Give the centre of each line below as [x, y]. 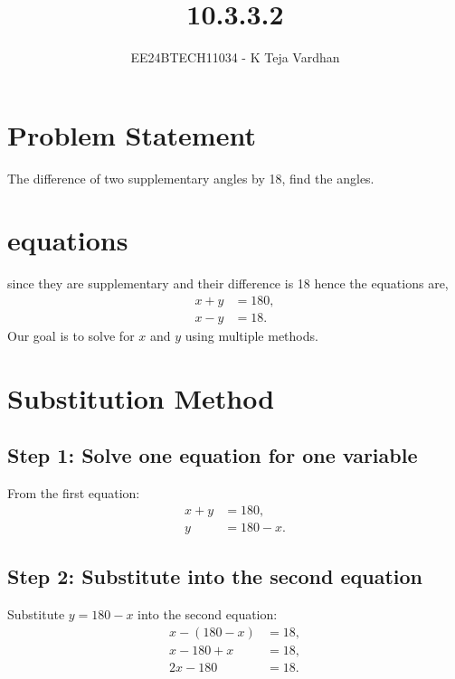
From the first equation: [74, 493]
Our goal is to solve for [71, 336]
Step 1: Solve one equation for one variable [213, 455]
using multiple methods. [251, 336]
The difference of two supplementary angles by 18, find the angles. [191, 178]
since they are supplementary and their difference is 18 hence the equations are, [228, 283]
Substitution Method [141, 397]
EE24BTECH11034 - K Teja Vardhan [235, 57]
